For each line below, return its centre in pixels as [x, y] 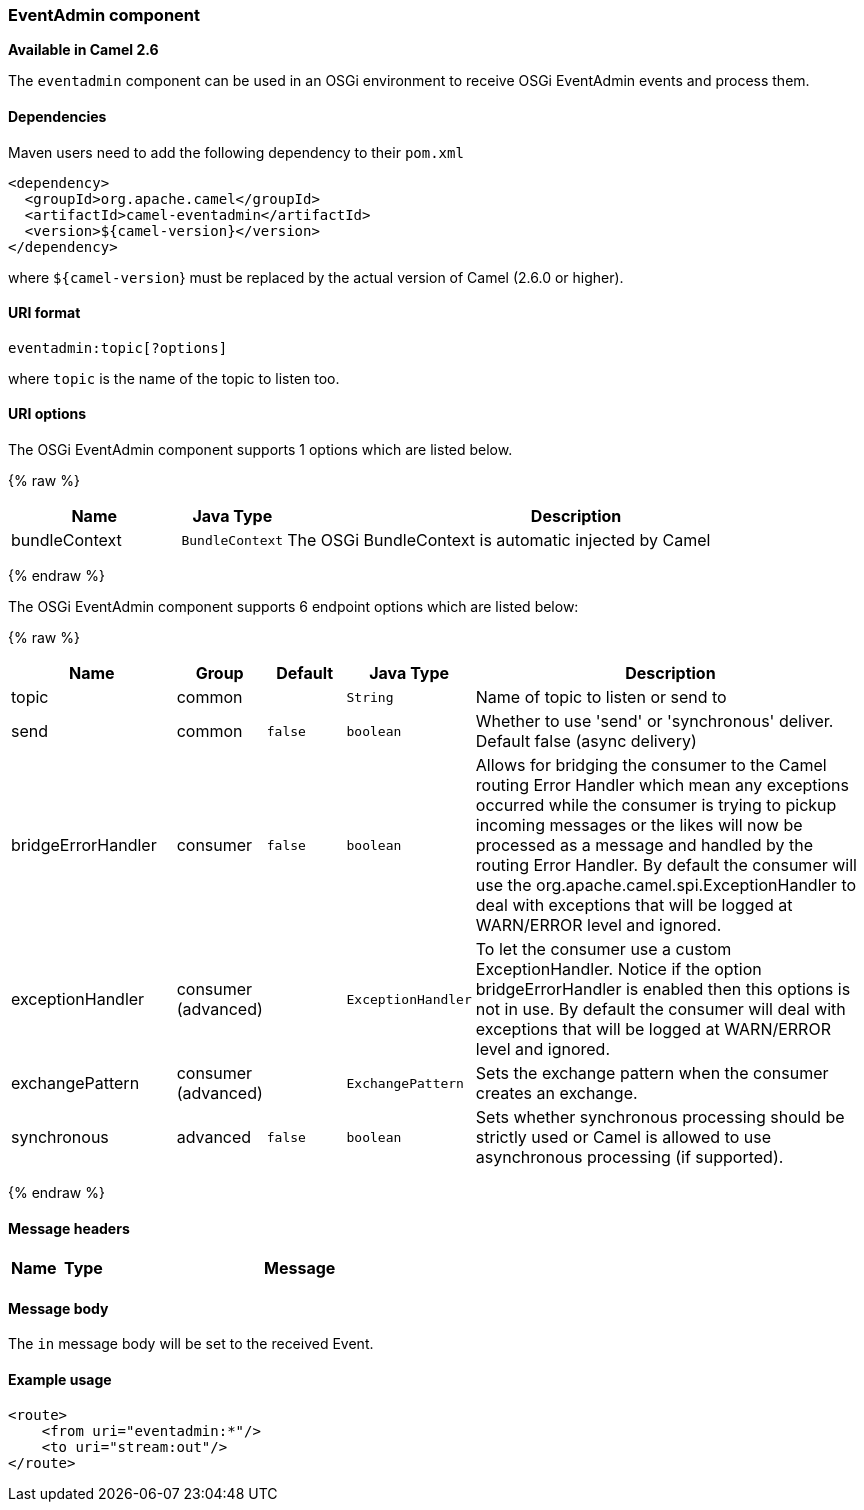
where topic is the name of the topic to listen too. [174, 378]
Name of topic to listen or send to [601, 697]
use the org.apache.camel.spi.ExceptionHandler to [666, 885]
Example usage [60, 1380]
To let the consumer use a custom [603, 949]
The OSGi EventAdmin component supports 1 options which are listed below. [260, 450]
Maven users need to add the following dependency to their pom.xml [236, 152]
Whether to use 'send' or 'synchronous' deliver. [654, 721]
